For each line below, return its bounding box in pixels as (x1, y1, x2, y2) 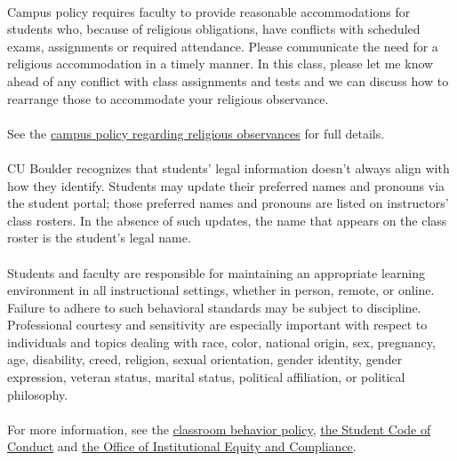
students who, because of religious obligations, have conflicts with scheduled (7, 20, 421, 38)
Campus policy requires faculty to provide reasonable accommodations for (7, 2, 411, 20)
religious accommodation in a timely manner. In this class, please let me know (7, 54, 434, 73)
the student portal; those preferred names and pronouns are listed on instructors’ (7, 194, 449, 212)
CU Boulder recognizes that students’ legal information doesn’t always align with (7, 158, 450, 177)
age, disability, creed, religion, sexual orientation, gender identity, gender (7, 350, 403, 369)
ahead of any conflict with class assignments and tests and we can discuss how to (7, 71, 449, 90)
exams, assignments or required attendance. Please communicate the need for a (7, 36, 438, 55)
